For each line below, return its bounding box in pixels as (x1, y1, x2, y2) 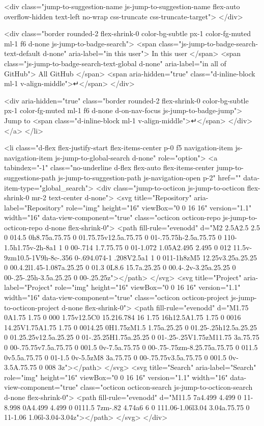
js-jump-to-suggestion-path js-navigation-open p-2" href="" (58, 172, 241, 182)
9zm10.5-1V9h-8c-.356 (4, 252, 73, 262)
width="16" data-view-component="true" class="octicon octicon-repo (4, 212, 221, 223)
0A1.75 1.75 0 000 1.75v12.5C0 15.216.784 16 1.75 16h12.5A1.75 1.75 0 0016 (4, 312, 241, 323)
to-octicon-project (4, 302, 60, 312)
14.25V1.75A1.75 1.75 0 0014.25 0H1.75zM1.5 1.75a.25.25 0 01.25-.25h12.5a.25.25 (4, 322, 257, 332)
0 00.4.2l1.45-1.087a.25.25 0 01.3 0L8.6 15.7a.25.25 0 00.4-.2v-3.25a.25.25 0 (4, 262, 236, 273)
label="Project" (4, 282, 53, 292)
